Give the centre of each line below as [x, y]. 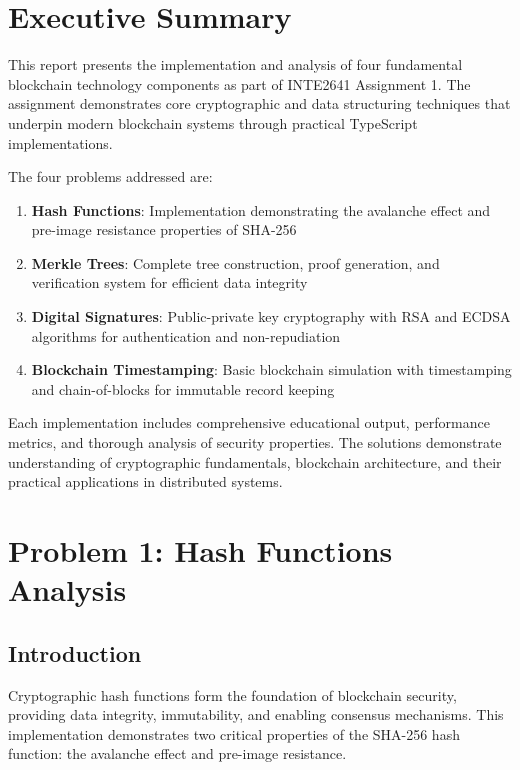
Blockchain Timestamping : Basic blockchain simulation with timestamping [271, 369]
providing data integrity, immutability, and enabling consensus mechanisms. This [256, 714]
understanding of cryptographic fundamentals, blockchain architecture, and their [255, 461]
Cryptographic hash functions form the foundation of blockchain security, [232, 694]
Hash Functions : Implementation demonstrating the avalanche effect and [261, 209]
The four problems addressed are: [110, 176]
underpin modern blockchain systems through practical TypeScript [213, 122]
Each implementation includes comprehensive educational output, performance [249, 422]
